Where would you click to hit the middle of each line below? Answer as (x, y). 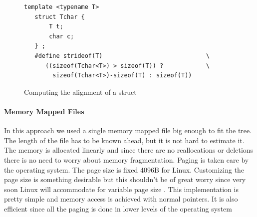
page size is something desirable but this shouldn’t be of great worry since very (125, 179)
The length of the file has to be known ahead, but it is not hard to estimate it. (124, 140)
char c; (62, 36)
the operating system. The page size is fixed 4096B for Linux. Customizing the (124, 169)
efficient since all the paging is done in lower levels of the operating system (118, 208)
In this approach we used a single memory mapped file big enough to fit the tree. (128, 130)
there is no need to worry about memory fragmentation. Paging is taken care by (127, 159)
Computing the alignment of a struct (80, 92)
